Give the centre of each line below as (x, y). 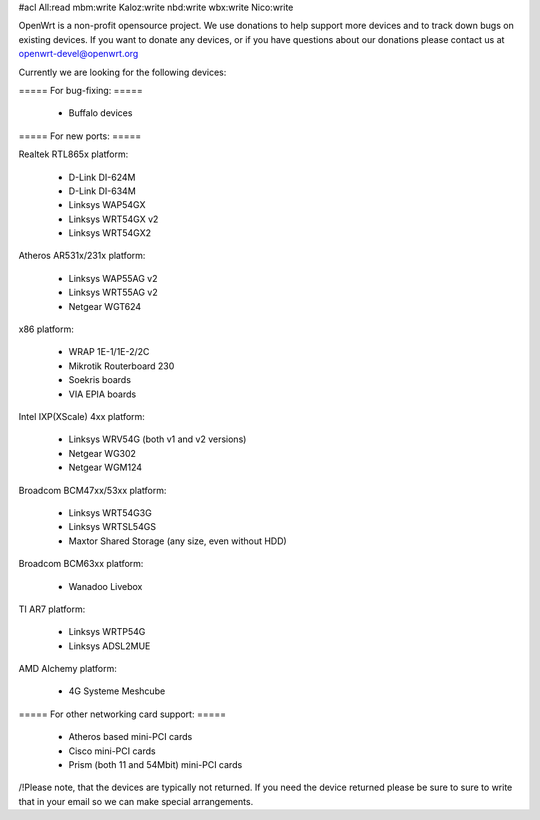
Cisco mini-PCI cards (112, 751)
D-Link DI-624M (102, 177)
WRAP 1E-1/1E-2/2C (109, 352)
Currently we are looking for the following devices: (122, 72)
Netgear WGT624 (105, 306)
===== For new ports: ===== (80, 136)
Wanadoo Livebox (105, 586)
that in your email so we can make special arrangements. (136, 801)
